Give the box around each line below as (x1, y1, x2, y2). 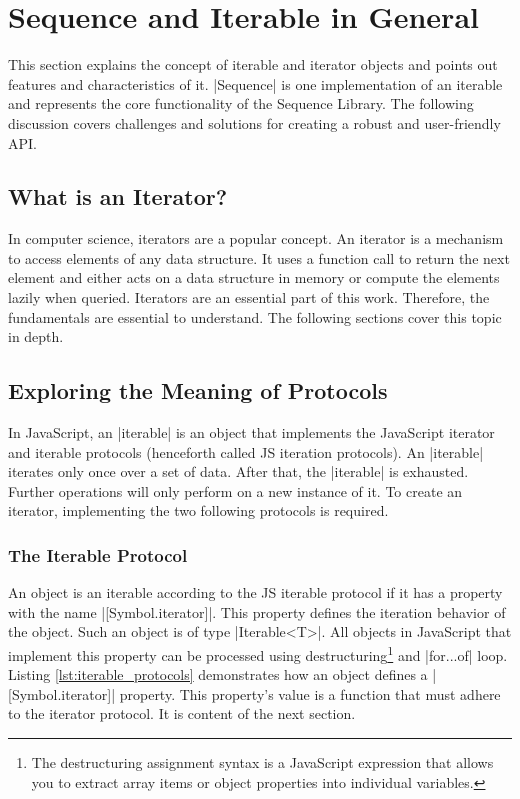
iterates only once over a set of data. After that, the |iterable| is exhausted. (8, 461, 469, 482)
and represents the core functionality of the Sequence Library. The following (8, 93, 474, 114)
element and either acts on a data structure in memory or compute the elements (8, 267, 500, 288)
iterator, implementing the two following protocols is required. (8, 500, 389, 521)
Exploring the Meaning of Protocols (8, 375, 388, 406)
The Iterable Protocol (8, 542, 188, 567)
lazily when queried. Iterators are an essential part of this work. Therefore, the (8, 287, 490, 308)
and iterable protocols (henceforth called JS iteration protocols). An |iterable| (8, 441, 484, 462)
